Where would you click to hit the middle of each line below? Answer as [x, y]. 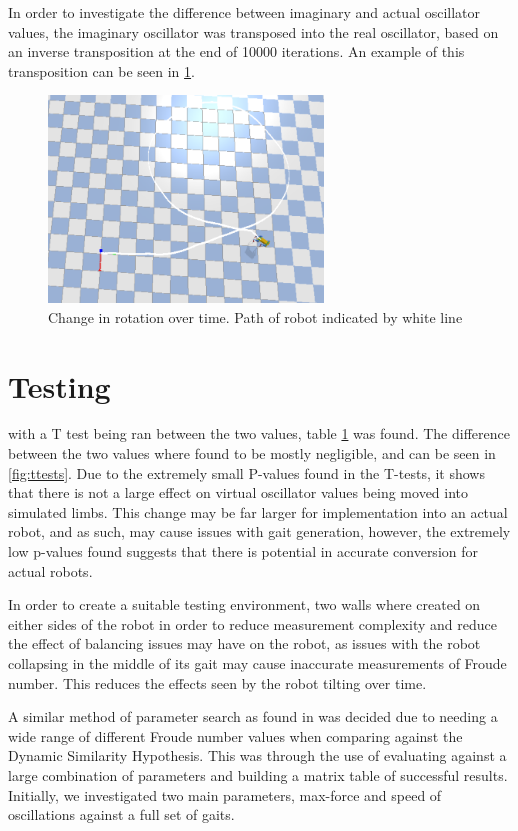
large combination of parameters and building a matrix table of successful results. [258, 774]
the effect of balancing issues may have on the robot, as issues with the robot [244, 643]
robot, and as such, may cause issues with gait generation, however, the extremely [259, 531]
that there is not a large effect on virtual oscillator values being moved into [238, 492]
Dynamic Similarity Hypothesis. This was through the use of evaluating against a [257, 755]
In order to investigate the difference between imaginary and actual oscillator [244, 12]
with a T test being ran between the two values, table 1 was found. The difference [259, 433]
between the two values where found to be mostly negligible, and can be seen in [252, 453]
